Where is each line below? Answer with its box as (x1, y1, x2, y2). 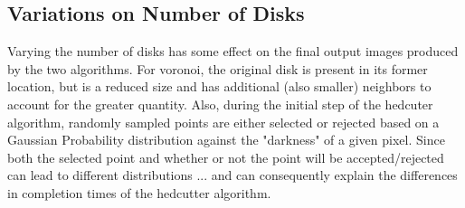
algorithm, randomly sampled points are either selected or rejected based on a (7, 112, 440, 131)
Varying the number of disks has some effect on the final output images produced (7, 42, 459, 61)
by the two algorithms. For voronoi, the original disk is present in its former (7, 59, 428, 78)
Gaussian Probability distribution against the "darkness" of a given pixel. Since (7, 130, 445, 149)
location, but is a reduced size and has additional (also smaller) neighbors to (7, 77, 432, 96)
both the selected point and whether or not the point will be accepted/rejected (7, 147, 444, 166)
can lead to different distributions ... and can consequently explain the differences (7, 165, 458, 184)
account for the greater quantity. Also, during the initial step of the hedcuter (7, 94, 433, 113)
